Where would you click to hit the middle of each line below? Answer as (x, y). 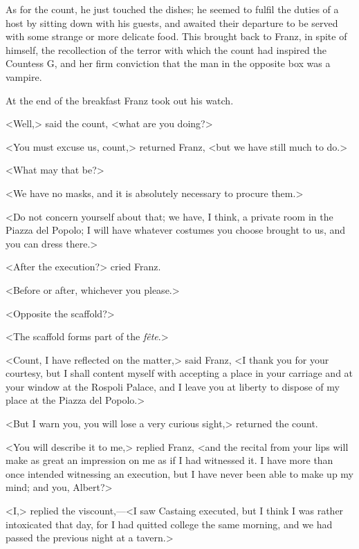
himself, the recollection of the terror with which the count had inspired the (166, 49)
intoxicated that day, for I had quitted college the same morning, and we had (169, 524)
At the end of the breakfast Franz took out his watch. (120, 100)
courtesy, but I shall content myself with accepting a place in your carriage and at (179, 373)
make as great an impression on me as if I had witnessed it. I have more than (169, 460)
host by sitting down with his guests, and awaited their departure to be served (172, 22)
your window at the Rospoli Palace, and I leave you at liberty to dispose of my (173, 386)
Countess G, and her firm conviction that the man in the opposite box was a (168, 63)
